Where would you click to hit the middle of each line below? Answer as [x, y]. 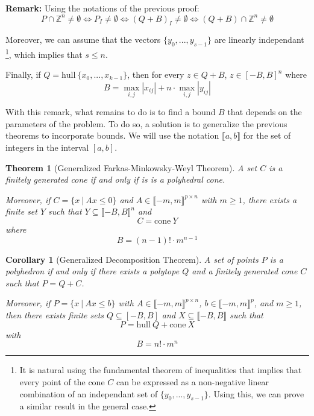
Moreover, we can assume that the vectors [83, 39]
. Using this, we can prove [256, 393]
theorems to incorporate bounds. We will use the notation [112, 135]
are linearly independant [259, 39]
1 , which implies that [44, 53]
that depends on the [265, 112]
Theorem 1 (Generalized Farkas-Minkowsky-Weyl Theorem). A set [131, 167]
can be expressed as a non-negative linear [193, 381]
